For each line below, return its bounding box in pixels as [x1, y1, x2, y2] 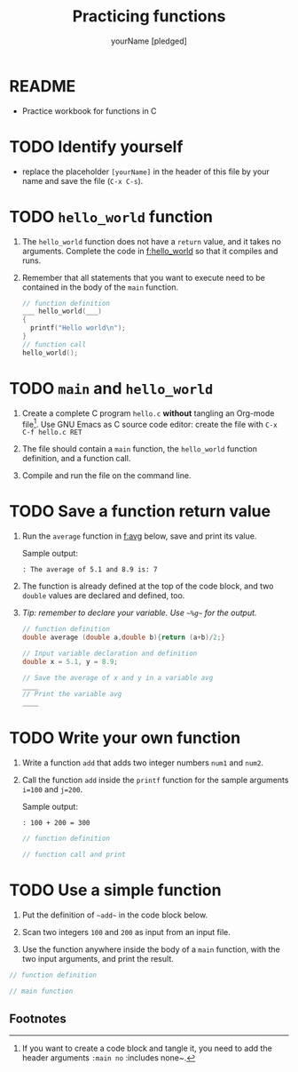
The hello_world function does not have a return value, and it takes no [21, 236, 282, 246]
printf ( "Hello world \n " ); [30, 324, 126, 332]
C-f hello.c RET [21, 428, 82, 437]
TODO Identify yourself [9, 136, 184, 156]
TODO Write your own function [9, 728, 241, 748]
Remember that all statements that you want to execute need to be [21, 272, 266, 283]
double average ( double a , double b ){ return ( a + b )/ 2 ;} [21, 633, 226, 642]
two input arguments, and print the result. [21, 953, 175, 964]
